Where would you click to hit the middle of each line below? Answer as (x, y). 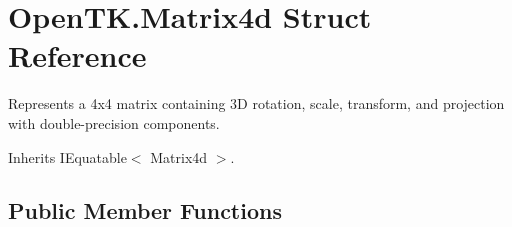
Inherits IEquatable (67, 156)
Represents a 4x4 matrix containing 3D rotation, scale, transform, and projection (256, 103)
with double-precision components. (114, 122)
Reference (77, 55)
